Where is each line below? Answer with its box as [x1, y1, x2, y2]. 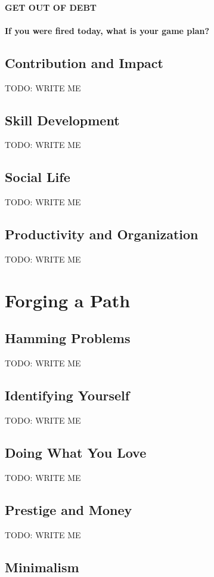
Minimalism [5, 557, 79, 576]
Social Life [5, 168, 70, 186]
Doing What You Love [5, 443, 147, 461]
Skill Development [5, 110, 120, 129]
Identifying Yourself [5, 386, 130, 405]
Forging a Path [5, 288, 131, 312]
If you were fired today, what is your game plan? [5, 24, 210, 36]
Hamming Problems [5, 329, 131, 347]
